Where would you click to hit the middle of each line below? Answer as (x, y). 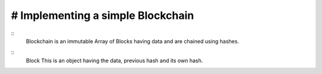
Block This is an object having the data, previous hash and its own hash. (114, 60)
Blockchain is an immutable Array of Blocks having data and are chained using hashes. (133, 41)
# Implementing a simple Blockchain (103, 15)
